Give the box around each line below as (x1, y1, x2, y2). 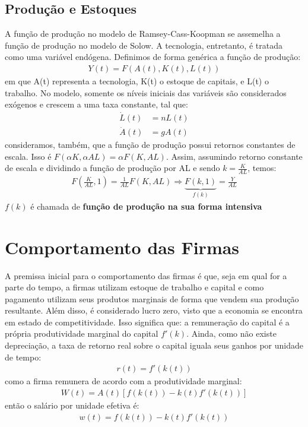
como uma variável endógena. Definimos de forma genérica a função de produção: (5, 50, 301, 63)
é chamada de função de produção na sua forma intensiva (30, 200, 262, 212)
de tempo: (5, 350, 42, 363)
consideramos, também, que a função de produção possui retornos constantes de (5, 138, 296, 151)
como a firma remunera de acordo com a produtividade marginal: (5, 375, 242, 387)
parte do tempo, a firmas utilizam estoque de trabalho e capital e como (5, 281, 264, 293)
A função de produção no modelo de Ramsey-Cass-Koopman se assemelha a (5, 27, 281, 40)
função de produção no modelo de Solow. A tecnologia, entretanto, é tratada (5, 39, 282, 51)
